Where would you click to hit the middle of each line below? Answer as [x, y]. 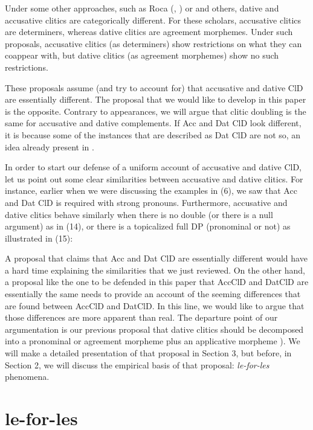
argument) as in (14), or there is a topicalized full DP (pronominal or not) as [148, 226]
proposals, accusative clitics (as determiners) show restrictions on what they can [153, 43]
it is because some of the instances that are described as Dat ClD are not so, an [153, 134]
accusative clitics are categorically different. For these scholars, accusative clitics [153, 20]
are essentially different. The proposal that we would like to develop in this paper [156, 99]
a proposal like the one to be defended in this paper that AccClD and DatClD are [157, 282]
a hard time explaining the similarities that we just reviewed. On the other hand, [155, 270]
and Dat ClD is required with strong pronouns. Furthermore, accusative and [146, 202]
